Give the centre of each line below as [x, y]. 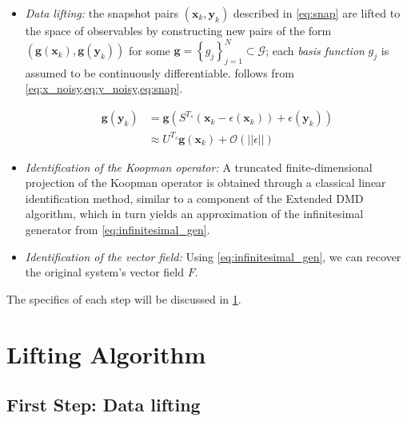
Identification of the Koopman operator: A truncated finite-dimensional [199, 167]
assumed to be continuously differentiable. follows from [160, 72]
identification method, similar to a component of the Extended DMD [194, 198]
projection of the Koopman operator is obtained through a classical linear [205, 183]
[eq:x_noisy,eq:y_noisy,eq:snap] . [104, 88]
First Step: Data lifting [104, 405]
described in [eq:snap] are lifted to [317, 13]
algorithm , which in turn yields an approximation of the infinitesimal [194, 214]
